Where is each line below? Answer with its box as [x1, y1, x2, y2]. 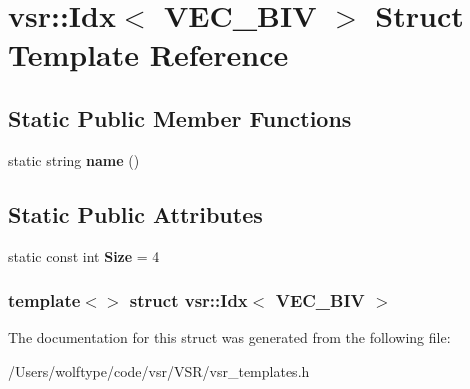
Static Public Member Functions [8, 102, 352, 133]
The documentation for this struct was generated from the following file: [8, 327, 451, 348]
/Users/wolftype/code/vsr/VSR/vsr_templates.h [8, 360, 310, 381]
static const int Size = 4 [8, 245, 160, 266]
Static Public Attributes [8, 198, 263, 229]
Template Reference [8, 34, 289, 75]
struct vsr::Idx [129, 288, 248, 313]
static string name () [8, 149, 140, 170]
